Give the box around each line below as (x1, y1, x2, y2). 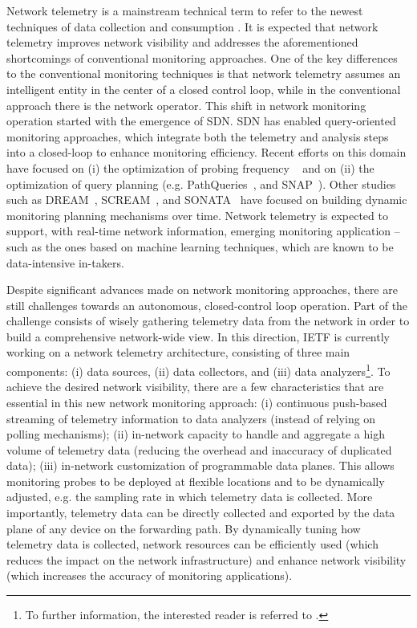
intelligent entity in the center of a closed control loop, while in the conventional (6, 80, 401, 97)
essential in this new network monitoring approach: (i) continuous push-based (6, 394, 387, 410)
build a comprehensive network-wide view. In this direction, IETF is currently (6, 328, 390, 345)
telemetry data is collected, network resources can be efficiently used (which (6, 536, 379, 553)
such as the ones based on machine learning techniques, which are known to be (6, 238, 394, 255)
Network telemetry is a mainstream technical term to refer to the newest (6, 2, 363, 18)
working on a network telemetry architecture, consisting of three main (6, 344, 350, 361)
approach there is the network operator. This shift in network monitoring (6, 96, 366, 113)
